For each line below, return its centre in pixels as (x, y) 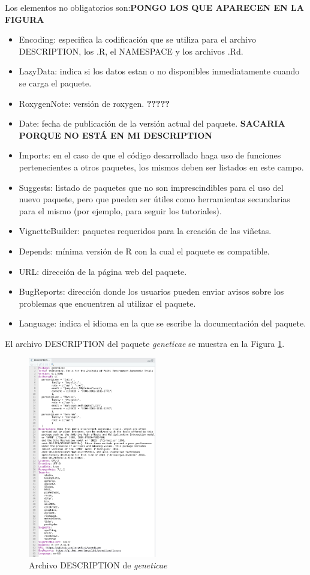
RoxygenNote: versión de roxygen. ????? (94, 103)
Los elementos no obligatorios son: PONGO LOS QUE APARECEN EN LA (154, 7)
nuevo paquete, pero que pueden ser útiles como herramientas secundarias (154, 199)
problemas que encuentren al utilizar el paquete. (107, 303)
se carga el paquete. (55, 83)
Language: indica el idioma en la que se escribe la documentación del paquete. (162, 323)
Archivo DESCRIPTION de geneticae (98, 565)
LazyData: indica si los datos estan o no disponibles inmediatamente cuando (159, 71)
